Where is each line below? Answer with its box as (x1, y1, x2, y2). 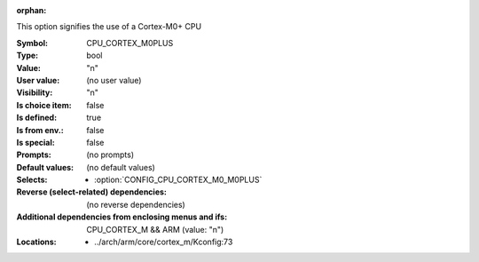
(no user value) (86, 75, 142, 85)
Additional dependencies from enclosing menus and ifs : (16, 211, 228, 222)
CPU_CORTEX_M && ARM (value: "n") (86, 224, 224, 234)
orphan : (16, 5, 47, 15)
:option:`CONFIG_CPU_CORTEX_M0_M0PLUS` (94, 174, 263, 186)
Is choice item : (16, 99, 72, 110)
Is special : (16, 137, 55, 147)
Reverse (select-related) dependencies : (16, 187, 168, 197)
